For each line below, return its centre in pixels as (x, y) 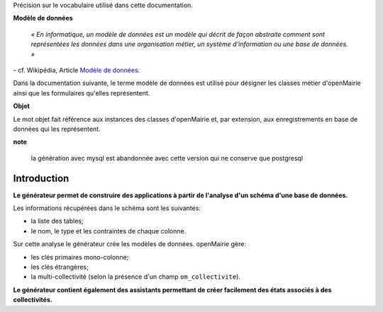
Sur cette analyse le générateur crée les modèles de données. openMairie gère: (129, 244)
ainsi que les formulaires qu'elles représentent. (82, 93)
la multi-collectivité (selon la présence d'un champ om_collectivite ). (136, 277)
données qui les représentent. (57, 129)
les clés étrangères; (60, 267)
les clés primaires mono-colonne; (80, 257)
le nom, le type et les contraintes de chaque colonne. (109, 231)
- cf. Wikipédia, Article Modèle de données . (77, 70)
